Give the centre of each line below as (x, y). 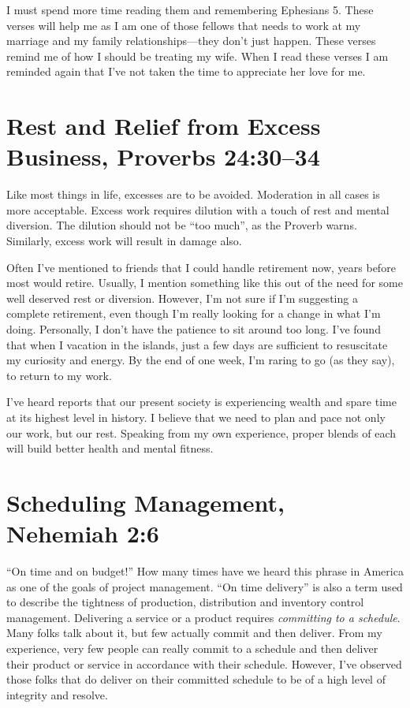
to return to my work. (59, 375)
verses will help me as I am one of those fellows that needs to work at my (184, 25)
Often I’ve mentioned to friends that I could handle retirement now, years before (201, 267)
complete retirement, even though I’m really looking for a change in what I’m (194, 313)
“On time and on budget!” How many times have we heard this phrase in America (205, 571)
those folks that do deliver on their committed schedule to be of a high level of (196, 679)
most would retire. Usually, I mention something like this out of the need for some (205, 283)
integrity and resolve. (57, 694)
